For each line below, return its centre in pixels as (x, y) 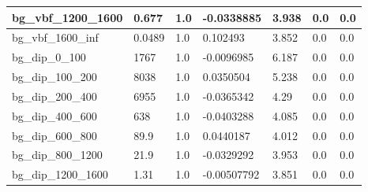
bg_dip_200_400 (54, 96)
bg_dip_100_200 (54, 77)
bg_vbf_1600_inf (55, 37)
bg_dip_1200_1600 (60, 174)
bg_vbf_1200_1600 (68, 17)
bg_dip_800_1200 (57, 155)
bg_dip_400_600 (54, 115)
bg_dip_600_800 (54, 135)
